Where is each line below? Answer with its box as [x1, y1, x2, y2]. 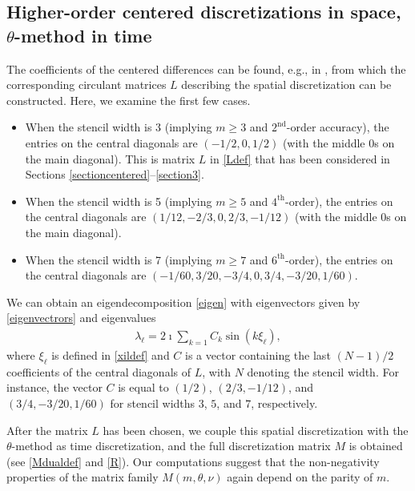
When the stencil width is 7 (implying [25, 251, 212, 268]
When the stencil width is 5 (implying [25, 192, 212, 209]
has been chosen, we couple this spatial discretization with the [103, 421, 409, 438]
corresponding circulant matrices [6, 76, 167, 93]
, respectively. [251, 394, 318, 411]
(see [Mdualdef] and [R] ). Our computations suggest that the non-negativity [6, 453, 380, 469]
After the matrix [6, 421, 88, 438]
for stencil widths [110, 394, 195, 411]
